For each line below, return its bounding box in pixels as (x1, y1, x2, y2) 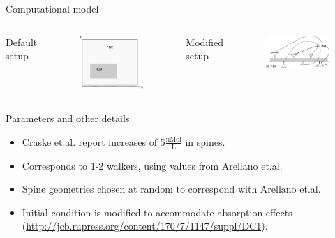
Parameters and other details (6, 111, 130, 126)
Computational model (6, 1, 99, 15)
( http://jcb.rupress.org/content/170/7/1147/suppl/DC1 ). (22, 218, 268, 233)
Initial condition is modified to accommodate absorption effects (22, 204, 292, 219)
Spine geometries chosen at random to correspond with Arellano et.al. (22, 181, 321, 196)
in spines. (185, 134, 225, 149)
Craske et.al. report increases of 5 (22, 134, 165, 149)
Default (6, 34, 38, 49)
